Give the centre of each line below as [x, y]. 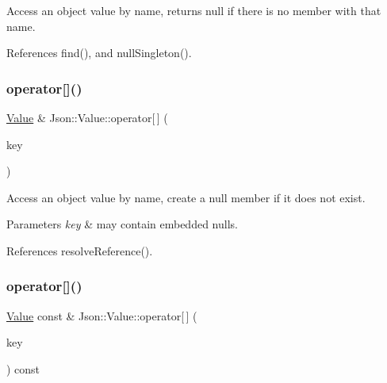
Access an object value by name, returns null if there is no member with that [194, 10]
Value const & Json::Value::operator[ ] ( [102, 315]
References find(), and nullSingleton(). [99, 53]
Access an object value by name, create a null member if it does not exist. [186, 197]
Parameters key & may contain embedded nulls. [122, 224]
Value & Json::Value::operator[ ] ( [87, 117]
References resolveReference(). [80, 250]
